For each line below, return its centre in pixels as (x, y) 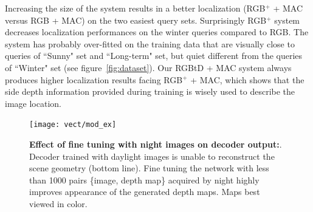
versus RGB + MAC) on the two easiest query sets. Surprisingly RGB (136, 20)
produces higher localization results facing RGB (94, 79)
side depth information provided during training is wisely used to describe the (150, 91)
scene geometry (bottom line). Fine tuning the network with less (149, 168)
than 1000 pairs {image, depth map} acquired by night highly (144, 180)
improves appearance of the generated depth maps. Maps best (145, 192)
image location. (33, 103)
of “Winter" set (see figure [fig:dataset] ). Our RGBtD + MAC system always (148, 67)
